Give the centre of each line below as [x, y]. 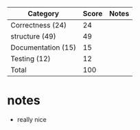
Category [43, 13]
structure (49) [33, 36]
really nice [32, 119]
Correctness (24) [39, 25]
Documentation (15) [44, 47]
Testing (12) [31, 59]
